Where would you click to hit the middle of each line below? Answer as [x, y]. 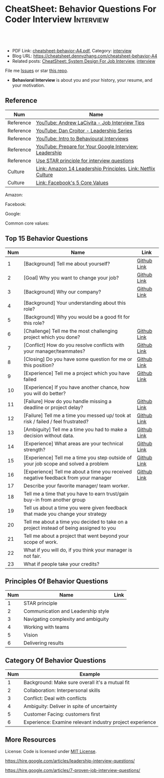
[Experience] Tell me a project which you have [77, 373]
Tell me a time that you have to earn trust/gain [76, 494]
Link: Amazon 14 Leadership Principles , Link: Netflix [95, 168]
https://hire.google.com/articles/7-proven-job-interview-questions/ [73, 770]
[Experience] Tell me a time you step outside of [78, 458]
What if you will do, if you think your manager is [78, 550]
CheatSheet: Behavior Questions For [81, 9]
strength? [34, 450]
